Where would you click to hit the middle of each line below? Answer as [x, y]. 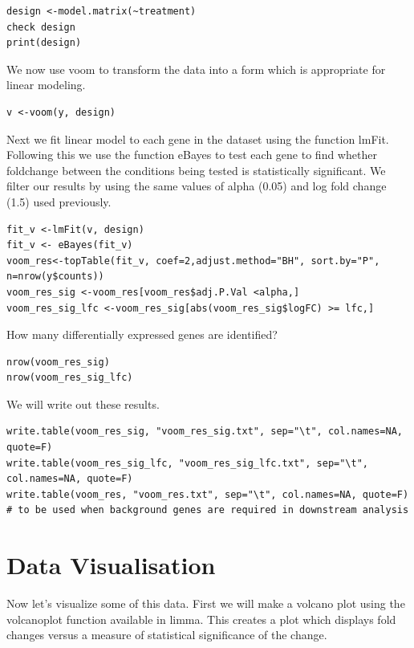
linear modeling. [46, 85]
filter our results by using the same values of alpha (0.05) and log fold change [197, 186]
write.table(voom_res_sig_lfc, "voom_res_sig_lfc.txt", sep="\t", [188, 463]
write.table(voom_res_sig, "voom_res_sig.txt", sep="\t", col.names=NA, [205, 432]
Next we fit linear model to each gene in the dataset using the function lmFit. [198, 139]
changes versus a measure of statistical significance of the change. [167, 635]
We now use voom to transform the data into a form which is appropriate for [196, 69]
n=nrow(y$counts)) [55, 277]
